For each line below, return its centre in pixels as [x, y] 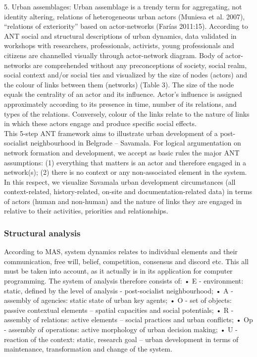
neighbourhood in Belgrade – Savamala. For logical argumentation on [136, 143]
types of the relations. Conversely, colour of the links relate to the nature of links [127, 113]
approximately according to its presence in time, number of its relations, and [120, 104]
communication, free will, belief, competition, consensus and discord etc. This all [126, 261]
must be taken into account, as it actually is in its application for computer [118, 271]
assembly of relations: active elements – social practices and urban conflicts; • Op [128, 320]
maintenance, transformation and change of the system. [88, 349]
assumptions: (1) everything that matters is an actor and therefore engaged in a [125, 162]
